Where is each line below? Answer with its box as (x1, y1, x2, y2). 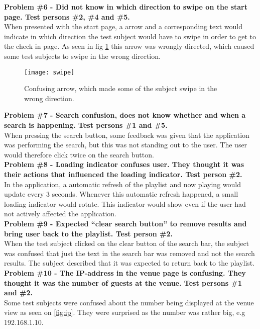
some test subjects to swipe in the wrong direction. (4, 50, 161, 61)
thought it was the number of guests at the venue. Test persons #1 (4, 277, 242, 288)
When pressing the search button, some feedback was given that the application (4, 129, 249, 140)
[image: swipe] (24, 68, 75, 76)
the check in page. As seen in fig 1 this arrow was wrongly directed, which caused (4, 41, 254, 51)
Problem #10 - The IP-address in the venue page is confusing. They (4, 267, 246, 278)
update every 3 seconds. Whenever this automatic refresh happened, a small (4, 189, 238, 199)
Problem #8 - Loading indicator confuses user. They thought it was (4, 159, 244, 170)
